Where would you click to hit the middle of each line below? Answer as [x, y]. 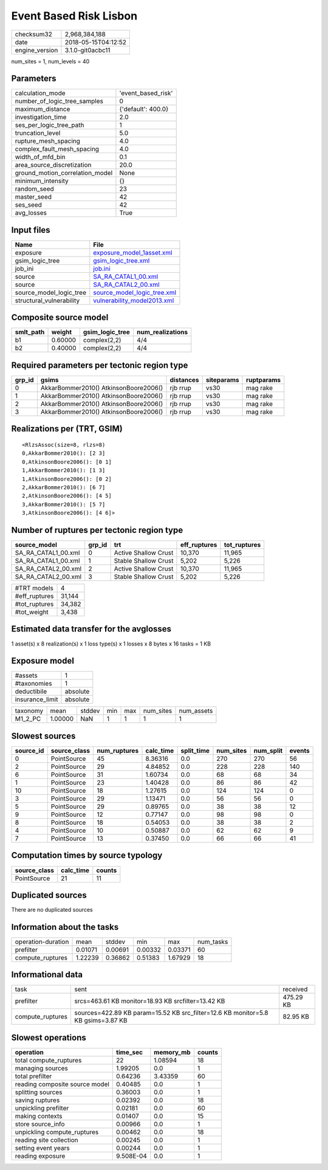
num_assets [196, 711]
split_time [195, 751]
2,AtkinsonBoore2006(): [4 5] [67, 496]
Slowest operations [49, 1037]
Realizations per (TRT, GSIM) [67, 429]
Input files [31, 230]
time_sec [129, 1052]
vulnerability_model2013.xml [134, 300]
